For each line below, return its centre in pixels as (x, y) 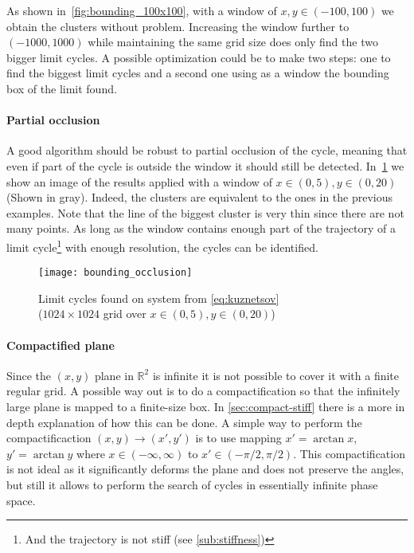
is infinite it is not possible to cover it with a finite (276, 375)
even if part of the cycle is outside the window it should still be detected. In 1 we (205, 165)
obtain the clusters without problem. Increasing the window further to (178, 26)
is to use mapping (238, 438)
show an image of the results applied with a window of (139, 181)
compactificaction (49, 438)
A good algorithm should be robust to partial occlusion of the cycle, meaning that (207, 150)
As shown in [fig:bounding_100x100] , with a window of (142, 10)
